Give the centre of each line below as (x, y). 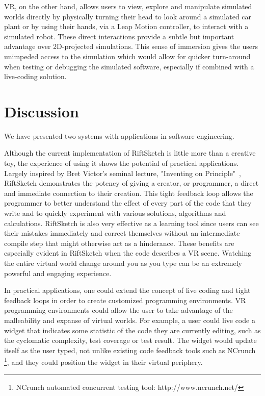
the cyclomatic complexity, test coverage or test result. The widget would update (130, 340)
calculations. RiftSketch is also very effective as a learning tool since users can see (131, 223)
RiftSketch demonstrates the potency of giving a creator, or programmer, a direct (131, 183)
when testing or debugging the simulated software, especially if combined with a (129, 66)
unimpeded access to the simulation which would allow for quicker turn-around (127, 56)
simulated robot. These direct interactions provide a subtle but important (119, 36)
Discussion (42, 111)
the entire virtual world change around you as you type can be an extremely (123, 263)
